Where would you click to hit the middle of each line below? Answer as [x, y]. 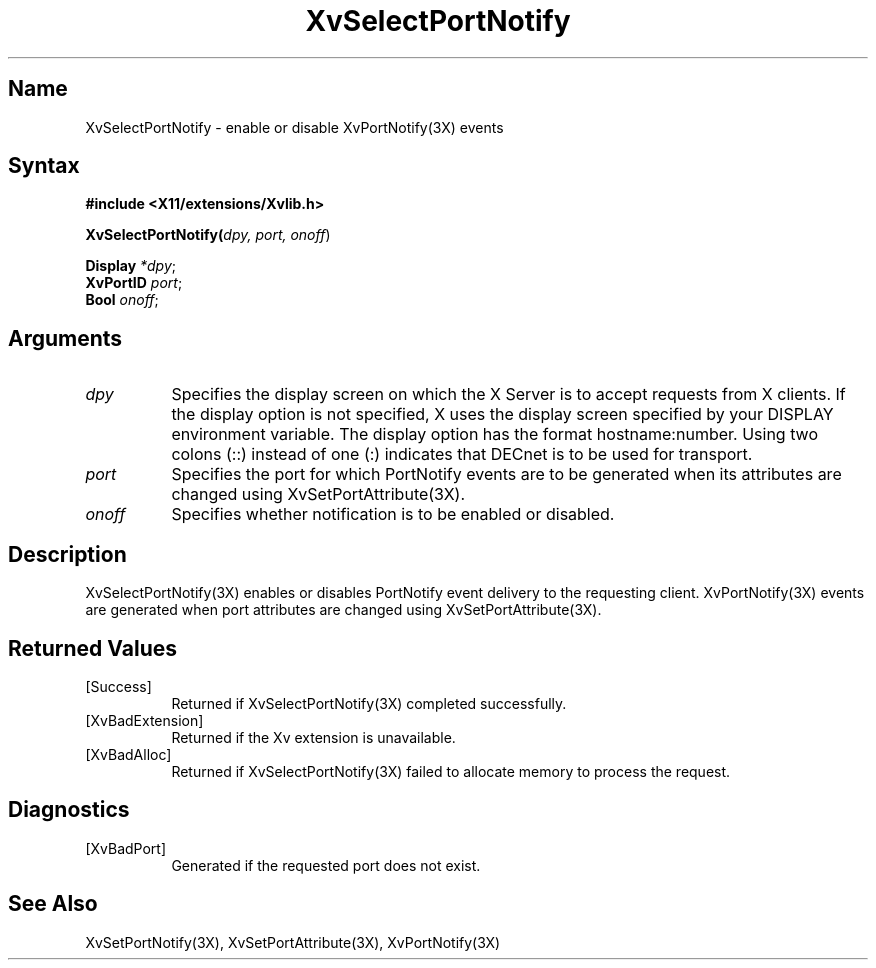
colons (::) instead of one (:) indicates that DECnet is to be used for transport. [462, 454]
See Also [53, 904]
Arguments [65, 338]
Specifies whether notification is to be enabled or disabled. [393, 514]
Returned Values [92, 648]
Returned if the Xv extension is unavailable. [313, 737]
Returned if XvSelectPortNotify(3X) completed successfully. [369, 703]
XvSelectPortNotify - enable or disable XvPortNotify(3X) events [294, 127]
